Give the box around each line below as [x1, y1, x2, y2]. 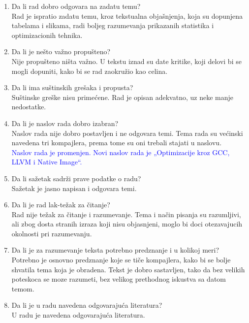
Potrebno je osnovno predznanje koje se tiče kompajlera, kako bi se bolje [11, 255, 231, 265]
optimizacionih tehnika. [11, 30, 83, 40]
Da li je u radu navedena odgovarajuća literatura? [11, 300, 162, 310]
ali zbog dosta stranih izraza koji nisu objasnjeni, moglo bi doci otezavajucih [11, 219, 243, 229]
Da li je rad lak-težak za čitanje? [11, 199, 110, 210]
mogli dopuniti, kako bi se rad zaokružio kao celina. [11, 65, 168, 76]
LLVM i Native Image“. [11, 157, 82, 167]
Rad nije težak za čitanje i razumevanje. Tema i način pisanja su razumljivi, [11, 209, 241, 219]
